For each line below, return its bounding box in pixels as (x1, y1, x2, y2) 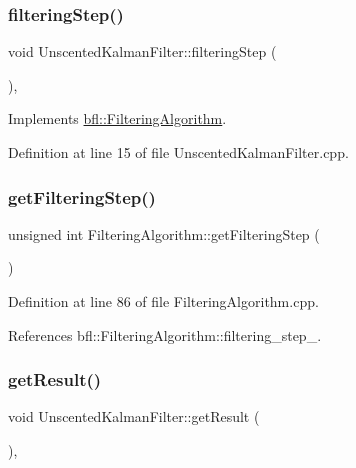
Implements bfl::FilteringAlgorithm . (8, 108, 227, 129)
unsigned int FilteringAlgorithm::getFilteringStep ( (8, 223, 320, 244)
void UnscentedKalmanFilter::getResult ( (8, 406, 260, 427)
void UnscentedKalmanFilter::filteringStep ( (8, 41, 277, 62)
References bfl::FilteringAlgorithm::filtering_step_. (8, 324, 322, 345)
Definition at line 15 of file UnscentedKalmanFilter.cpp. (8, 142, 349, 162)
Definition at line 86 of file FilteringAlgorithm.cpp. (8, 291, 319, 311)
